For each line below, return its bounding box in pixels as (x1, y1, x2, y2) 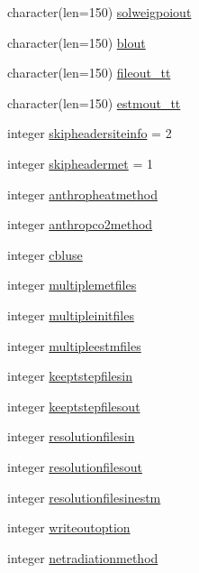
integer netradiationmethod (7, 548, 158, 567)
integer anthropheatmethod (7, 184, 158, 203)
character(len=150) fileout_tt (7, 63, 171, 82)
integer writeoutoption (7, 518, 131, 537)
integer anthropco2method (7, 215, 153, 234)
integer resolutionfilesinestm (7, 487, 161, 506)
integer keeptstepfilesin (7, 366, 133, 385)
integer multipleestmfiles (7, 336, 141, 355)
